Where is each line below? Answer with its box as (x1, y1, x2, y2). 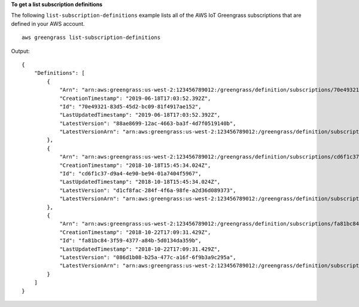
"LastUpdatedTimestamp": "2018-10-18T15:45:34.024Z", (59, 178, 221, 186)
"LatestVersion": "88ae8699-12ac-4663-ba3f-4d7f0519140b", (59, 120, 236, 127)
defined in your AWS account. (11, 20, 85, 27)
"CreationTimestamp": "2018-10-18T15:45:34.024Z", (59, 162, 211, 169)
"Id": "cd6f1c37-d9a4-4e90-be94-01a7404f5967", (59, 171, 202, 177)
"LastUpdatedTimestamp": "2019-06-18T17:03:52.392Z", (59, 111, 221, 118)
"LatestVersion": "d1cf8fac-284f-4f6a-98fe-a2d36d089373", (59, 187, 236, 194)
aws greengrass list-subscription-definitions (22, 34, 161, 41)
